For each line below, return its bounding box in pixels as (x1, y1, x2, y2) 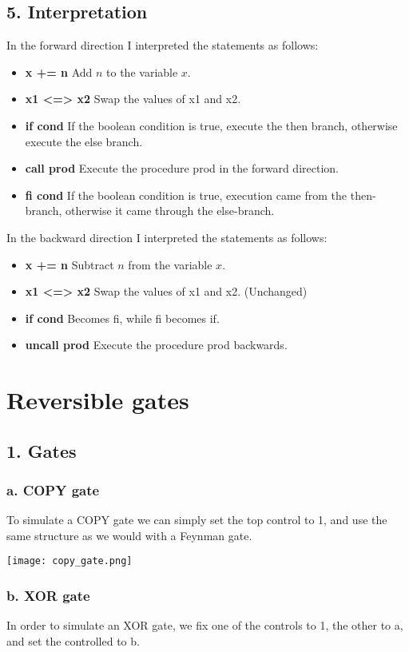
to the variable (106, 63, 178, 80)
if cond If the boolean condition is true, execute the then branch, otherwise (25, 117, 398, 133)
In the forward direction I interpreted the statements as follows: (6, 37, 319, 54)
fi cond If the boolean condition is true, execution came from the (25, 186, 347, 203)
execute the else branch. (25, 133, 143, 149)
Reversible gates (6, 384, 189, 416)
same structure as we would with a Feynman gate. (6, 527, 252, 543)
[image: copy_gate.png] (6, 555, 133, 567)
